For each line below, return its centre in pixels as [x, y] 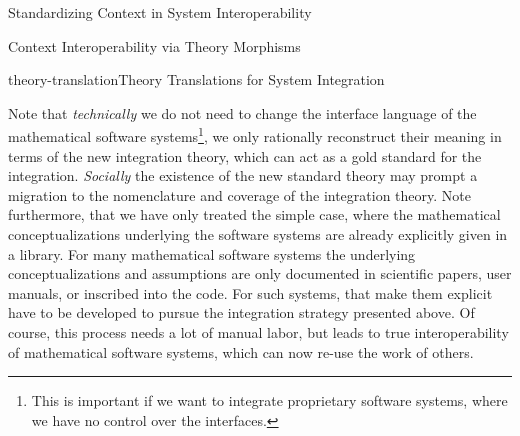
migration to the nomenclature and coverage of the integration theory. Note [239, 194]
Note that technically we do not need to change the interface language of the [242, 112]
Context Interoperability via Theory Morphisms [154, 45]
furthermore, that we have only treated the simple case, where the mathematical [254, 214]
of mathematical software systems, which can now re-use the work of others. [241, 351]
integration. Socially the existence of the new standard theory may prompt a [243, 175]
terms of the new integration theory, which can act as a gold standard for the [245, 155]
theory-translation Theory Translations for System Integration [196, 79]
